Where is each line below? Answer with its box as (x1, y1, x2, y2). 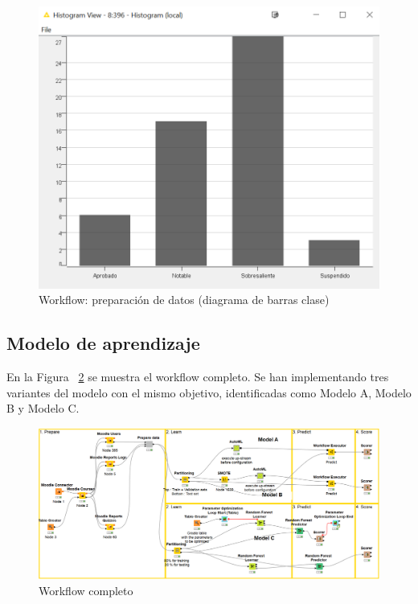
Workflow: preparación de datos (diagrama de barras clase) (39, 291, 330, 308)
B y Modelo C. (6, 400, 80, 417)
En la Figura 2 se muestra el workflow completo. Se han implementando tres (6, 368, 389, 385)
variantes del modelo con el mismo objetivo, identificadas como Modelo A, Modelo (6, 384, 412, 401)
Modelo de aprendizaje (6, 331, 200, 355)
